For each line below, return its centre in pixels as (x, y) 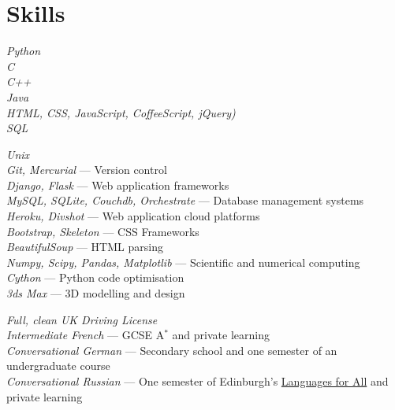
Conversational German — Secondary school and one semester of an (172, 350)
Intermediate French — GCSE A (86, 335)
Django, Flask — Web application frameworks (118, 185)
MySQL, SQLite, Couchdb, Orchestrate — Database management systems (185, 200)
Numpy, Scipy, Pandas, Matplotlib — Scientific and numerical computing (183, 262)
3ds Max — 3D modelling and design (96, 293)
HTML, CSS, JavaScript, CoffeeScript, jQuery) (121, 112)
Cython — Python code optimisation (95, 277)
